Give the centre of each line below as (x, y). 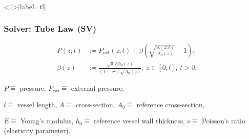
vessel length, (37, 104)
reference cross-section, (170, 104)
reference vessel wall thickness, (139, 121)
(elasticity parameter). (37, 130)
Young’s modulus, (47, 121)
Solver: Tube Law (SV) (50, 28)
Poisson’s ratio (223, 121)
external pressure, (97, 88)
